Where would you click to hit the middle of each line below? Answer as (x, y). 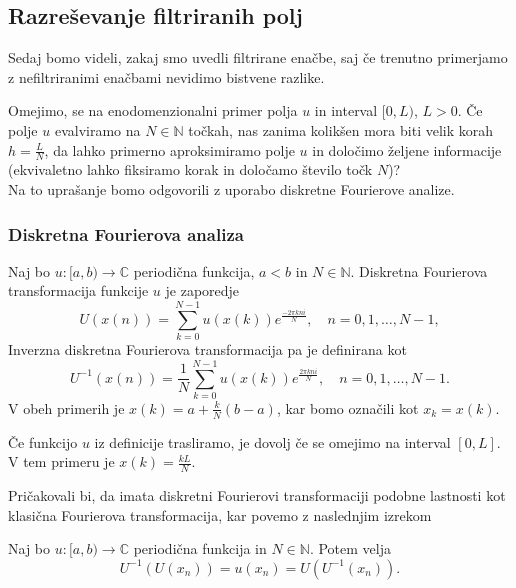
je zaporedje (202, 290)
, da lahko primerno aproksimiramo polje (169, 149)
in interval (346, 110)
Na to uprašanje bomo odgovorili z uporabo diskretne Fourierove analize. (231, 189)
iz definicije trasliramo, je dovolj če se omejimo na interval (272, 441)
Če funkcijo (43, 441)
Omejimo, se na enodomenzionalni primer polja (153, 110)
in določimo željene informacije (407, 149)
